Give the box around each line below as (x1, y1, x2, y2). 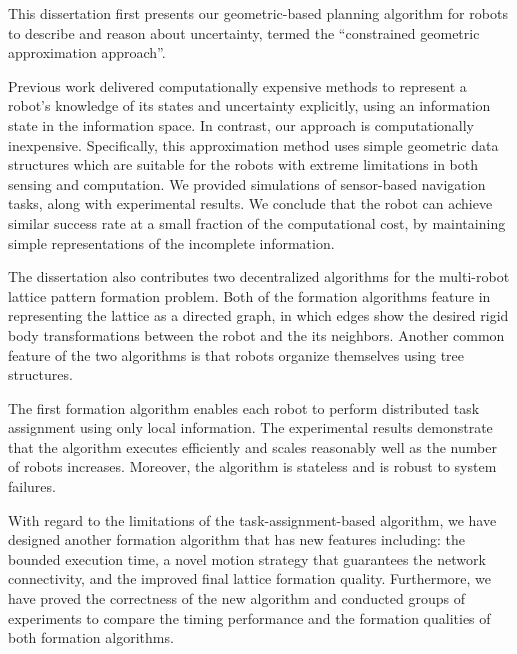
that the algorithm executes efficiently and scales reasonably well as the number (8, 436, 497, 457)
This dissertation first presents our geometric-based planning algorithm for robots (8, 3, 508, 23)
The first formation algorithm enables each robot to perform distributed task (8, 397, 480, 418)
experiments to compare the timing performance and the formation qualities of (8, 607, 491, 628)
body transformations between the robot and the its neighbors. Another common (8, 324, 505, 345)
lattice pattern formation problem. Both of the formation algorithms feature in (8, 285, 491, 306)
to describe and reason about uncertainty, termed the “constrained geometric (8, 22, 480, 43)
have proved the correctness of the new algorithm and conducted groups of (8, 588, 465, 609)
